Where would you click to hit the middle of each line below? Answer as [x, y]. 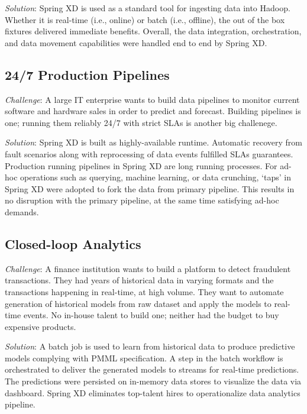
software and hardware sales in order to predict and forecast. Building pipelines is [153, 111]
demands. [22, 211]
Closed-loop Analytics [73, 243]
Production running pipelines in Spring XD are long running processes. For [141, 165]
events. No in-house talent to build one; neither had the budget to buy [151, 315]
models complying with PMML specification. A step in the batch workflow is [144, 358]
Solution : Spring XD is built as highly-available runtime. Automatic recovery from [153, 142]
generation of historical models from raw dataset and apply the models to [138, 303]
